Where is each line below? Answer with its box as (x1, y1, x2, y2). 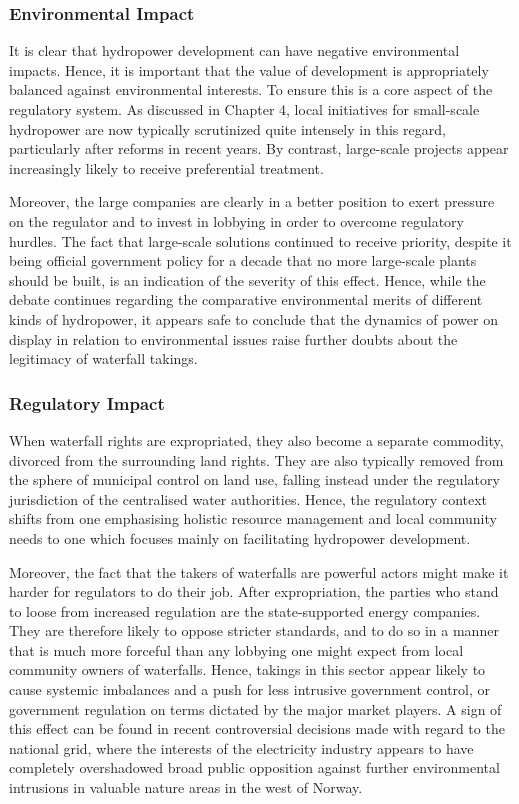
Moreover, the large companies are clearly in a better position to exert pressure (9, 191, 495, 212)
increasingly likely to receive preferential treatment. (9, 157, 324, 178)
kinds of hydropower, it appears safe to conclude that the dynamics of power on (9, 308, 498, 329)
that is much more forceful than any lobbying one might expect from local (9, 639, 464, 660)
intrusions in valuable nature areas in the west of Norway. (9, 777, 363, 798)
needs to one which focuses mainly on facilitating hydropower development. (9, 527, 471, 548)
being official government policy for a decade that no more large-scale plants (9, 250, 477, 271)
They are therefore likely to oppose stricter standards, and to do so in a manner (9, 620, 499, 641)
